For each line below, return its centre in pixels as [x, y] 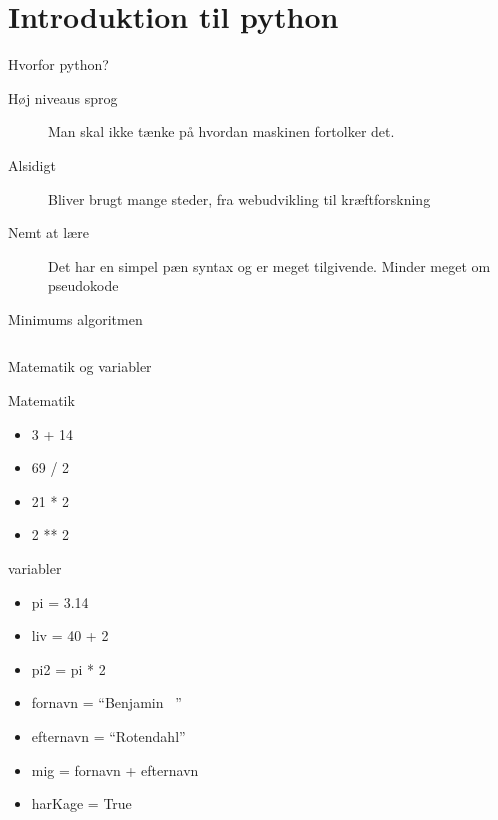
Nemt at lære [48, 232]
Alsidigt [32, 164]
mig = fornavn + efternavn [115, 769]
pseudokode [83, 285]
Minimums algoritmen [75, 318]
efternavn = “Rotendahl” [108, 736]
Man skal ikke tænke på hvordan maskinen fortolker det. [221, 131]
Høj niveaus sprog [63, 97]
